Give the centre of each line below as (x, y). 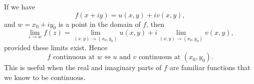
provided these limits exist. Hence (56, 47)
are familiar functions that (210, 67)
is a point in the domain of (99, 24)
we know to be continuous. (45, 77)
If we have (20, 6)
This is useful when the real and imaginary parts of (83, 67)
